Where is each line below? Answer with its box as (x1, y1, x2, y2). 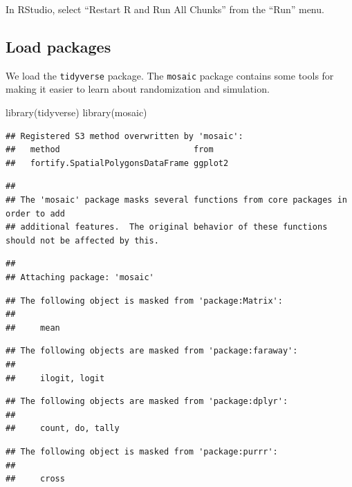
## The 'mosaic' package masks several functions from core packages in (6, 195, 347, 205)
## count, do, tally (6, 423, 120, 434)
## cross (6, 474, 65, 484)
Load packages (6, 35, 111, 57)
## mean (6, 322, 60, 333)
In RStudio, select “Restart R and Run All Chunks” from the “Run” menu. (6, 2, 324, 16)
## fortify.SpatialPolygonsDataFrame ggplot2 (6, 158, 229, 168)
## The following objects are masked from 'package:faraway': (6, 346, 298, 356)
